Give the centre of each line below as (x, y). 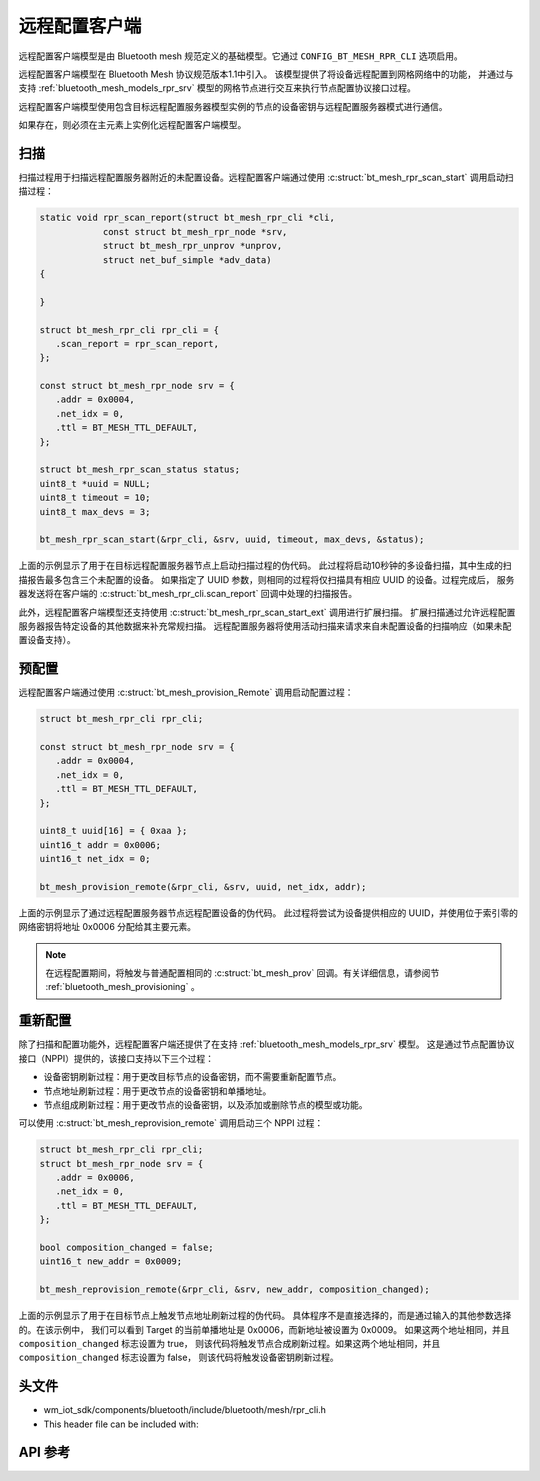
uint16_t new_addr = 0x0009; (111, 1261)
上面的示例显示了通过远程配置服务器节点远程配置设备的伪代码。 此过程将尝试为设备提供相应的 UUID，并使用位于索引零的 (268, 912)
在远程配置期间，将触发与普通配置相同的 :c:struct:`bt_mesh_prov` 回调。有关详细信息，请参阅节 (242, 973)
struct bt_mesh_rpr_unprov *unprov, (192, 246)
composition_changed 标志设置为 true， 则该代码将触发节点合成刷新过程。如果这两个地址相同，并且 (229, 1343)
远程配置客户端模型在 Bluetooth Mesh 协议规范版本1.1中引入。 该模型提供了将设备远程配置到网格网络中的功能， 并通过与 (266, 74)
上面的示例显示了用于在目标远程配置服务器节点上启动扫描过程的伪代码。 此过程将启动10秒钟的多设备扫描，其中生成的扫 (265, 566)
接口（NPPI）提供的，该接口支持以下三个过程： (116, 1058)
